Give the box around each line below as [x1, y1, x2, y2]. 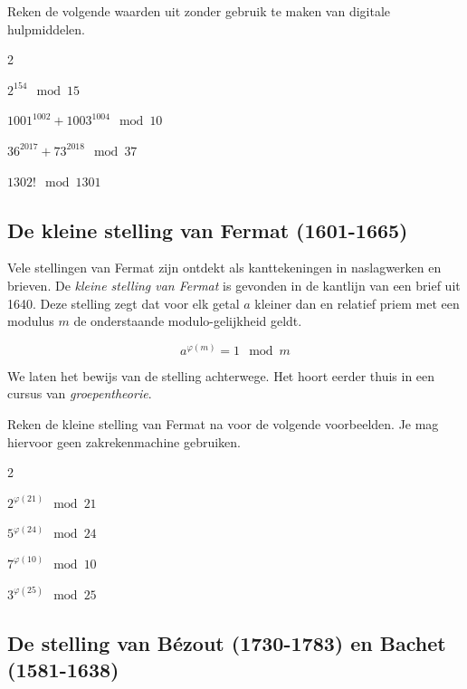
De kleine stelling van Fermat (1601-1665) [7, 215, 408, 244]
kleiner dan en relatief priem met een [254, 293, 460, 312]
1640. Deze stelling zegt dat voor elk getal [7, 293, 240, 312]
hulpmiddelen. [7, 19, 85, 38]
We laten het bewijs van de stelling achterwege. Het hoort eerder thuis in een [7, 366, 435, 385]
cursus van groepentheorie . [7, 384, 152, 403]
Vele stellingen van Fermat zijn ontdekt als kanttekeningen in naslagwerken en [7, 258, 442, 277]
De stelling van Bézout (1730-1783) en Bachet [7, 628, 446, 656]
